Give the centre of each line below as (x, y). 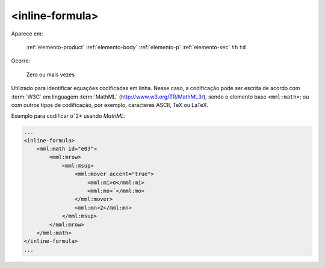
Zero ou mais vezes (51, 75)
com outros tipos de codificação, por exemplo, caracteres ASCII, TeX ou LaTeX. (110, 105)
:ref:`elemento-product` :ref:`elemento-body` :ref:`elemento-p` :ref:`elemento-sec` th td (136, 47)
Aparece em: (27, 34)
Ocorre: (20, 61)
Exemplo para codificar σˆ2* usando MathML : (68, 116)
